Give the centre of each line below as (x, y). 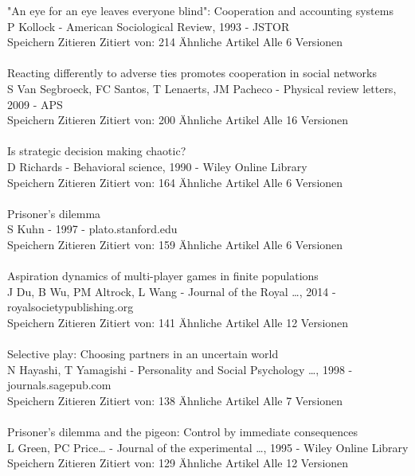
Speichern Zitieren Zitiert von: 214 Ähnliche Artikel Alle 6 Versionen (175, 42)
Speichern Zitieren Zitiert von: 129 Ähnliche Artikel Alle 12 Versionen (178, 463)
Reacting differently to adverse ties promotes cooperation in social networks (192, 73)
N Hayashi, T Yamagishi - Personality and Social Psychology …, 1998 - (180, 369)
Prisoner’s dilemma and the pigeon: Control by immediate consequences (183, 432)
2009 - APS (35, 104)
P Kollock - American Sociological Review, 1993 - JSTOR (149, 26)
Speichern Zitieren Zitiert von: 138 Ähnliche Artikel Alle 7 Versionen (175, 400)
